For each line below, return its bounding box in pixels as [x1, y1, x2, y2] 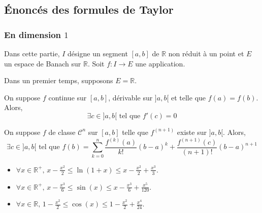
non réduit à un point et [168, 48, 244, 58]
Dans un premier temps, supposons [4, 75, 113, 86]
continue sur [48, 92, 87, 102]
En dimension [4, 28, 61, 41]
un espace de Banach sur [4, 58, 81, 68]
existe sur [177, 126, 207, 137]
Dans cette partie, [4, 48, 60, 58]
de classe [48, 126, 76, 137]
